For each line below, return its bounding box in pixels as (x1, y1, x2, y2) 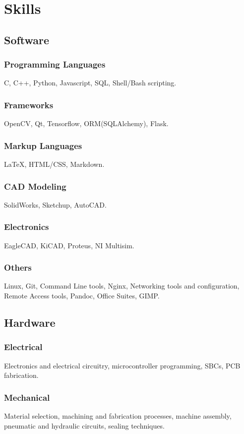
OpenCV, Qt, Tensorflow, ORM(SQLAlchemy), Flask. (4, 118, 169, 129)
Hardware (4, 315, 56, 330)
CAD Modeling (4, 180, 66, 192)
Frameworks (4, 98, 54, 111)
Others (4, 261, 32, 274)
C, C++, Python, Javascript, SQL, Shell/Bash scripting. (4, 77, 177, 88)
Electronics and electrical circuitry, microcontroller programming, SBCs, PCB (4, 360, 241, 370)
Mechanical (4, 391, 50, 403)
